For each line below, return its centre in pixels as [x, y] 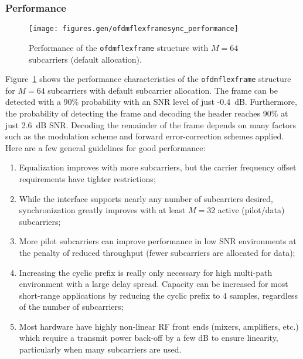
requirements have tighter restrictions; [87, 178]
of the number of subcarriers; [71, 307]
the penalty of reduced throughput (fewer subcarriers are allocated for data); [157, 252]
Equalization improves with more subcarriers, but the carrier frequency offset [158, 167]
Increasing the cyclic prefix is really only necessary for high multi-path [146, 272]
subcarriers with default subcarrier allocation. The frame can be [163, 90]
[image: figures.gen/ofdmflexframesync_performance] [134, 29]
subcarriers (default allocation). [85, 59]
